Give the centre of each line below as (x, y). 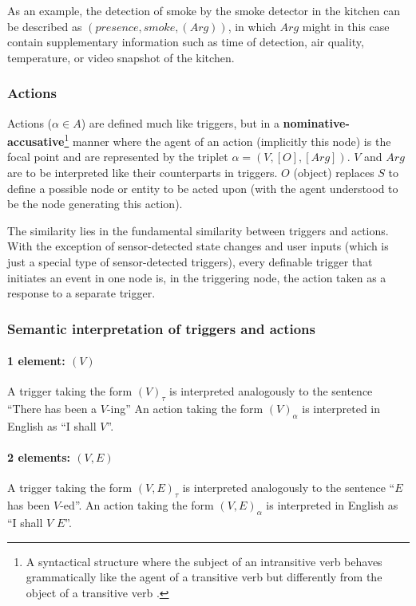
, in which (252, 26)
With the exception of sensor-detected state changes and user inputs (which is (198, 246)
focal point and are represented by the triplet (118, 157)
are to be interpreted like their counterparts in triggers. (143, 173)
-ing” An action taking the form (185, 409)
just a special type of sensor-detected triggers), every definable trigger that (190, 262)
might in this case (346, 26)
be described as (45, 26)
